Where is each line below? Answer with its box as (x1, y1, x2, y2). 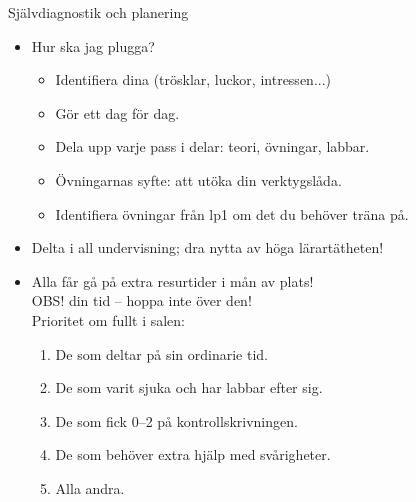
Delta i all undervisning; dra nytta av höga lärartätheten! (31, 237, 384, 258)
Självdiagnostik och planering (8, 2, 189, 22)
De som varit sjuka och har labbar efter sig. (55, 377, 323, 398)
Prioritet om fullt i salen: (31, 309, 185, 330)
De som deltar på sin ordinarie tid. (55, 343, 269, 364)
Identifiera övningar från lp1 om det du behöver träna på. (55, 203, 409, 224)
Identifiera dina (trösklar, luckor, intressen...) (55, 69, 332, 90)
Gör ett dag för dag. (55, 102, 180, 123)
